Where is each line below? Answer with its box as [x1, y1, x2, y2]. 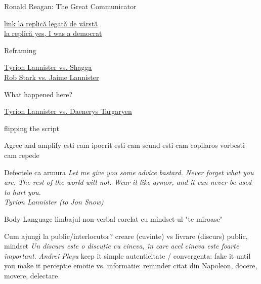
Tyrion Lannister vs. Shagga [4, 62, 92, 72]
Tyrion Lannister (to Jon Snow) [4, 196, 104, 207]
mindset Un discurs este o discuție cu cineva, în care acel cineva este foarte [4, 240, 239, 251]
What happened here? [4, 89, 73, 99]
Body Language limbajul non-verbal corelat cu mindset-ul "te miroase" [4, 213, 223, 224]
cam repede [4, 149, 39, 160]
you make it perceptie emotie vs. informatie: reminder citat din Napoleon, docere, [4, 260, 257, 271]
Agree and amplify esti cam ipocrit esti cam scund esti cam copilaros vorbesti [4, 140, 245, 150]
